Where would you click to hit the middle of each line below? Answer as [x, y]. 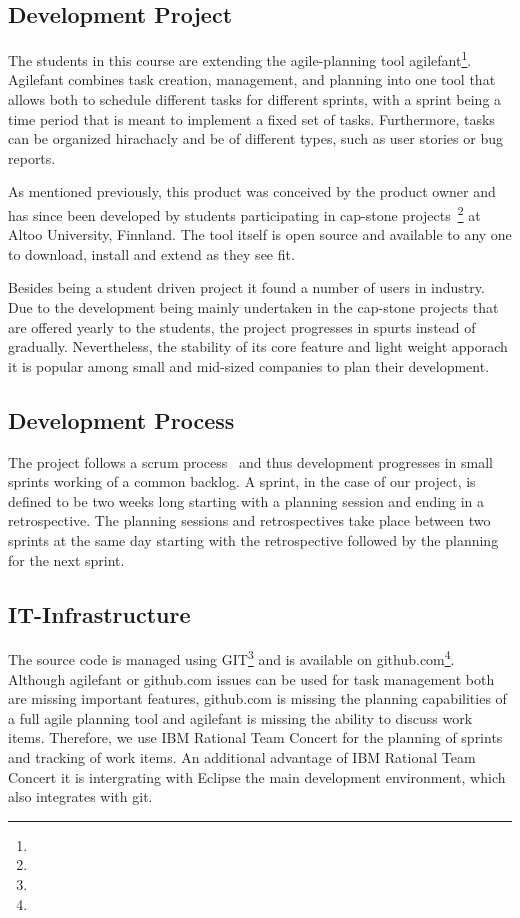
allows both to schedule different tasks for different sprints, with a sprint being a [255, 99]
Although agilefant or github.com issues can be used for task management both [251, 678]
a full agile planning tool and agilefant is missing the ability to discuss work [240, 717]
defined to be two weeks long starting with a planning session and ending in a [246, 500]
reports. [32, 157]
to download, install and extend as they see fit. [151, 253]
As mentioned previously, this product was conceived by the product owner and [252, 191]
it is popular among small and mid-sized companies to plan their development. [249, 365]
